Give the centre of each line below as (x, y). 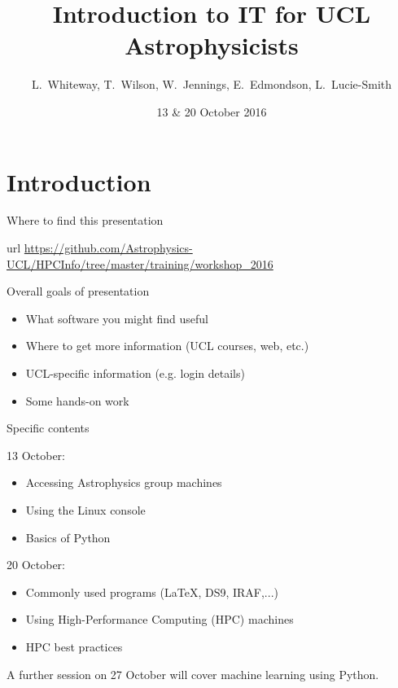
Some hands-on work (77, 400)
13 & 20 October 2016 (212, 111)
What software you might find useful (117, 318)
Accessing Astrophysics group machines (124, 482)
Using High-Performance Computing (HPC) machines (160, 619)
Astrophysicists (212, 45)
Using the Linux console (85, 509)
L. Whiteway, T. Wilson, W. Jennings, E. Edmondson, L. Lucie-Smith (212, 84)
